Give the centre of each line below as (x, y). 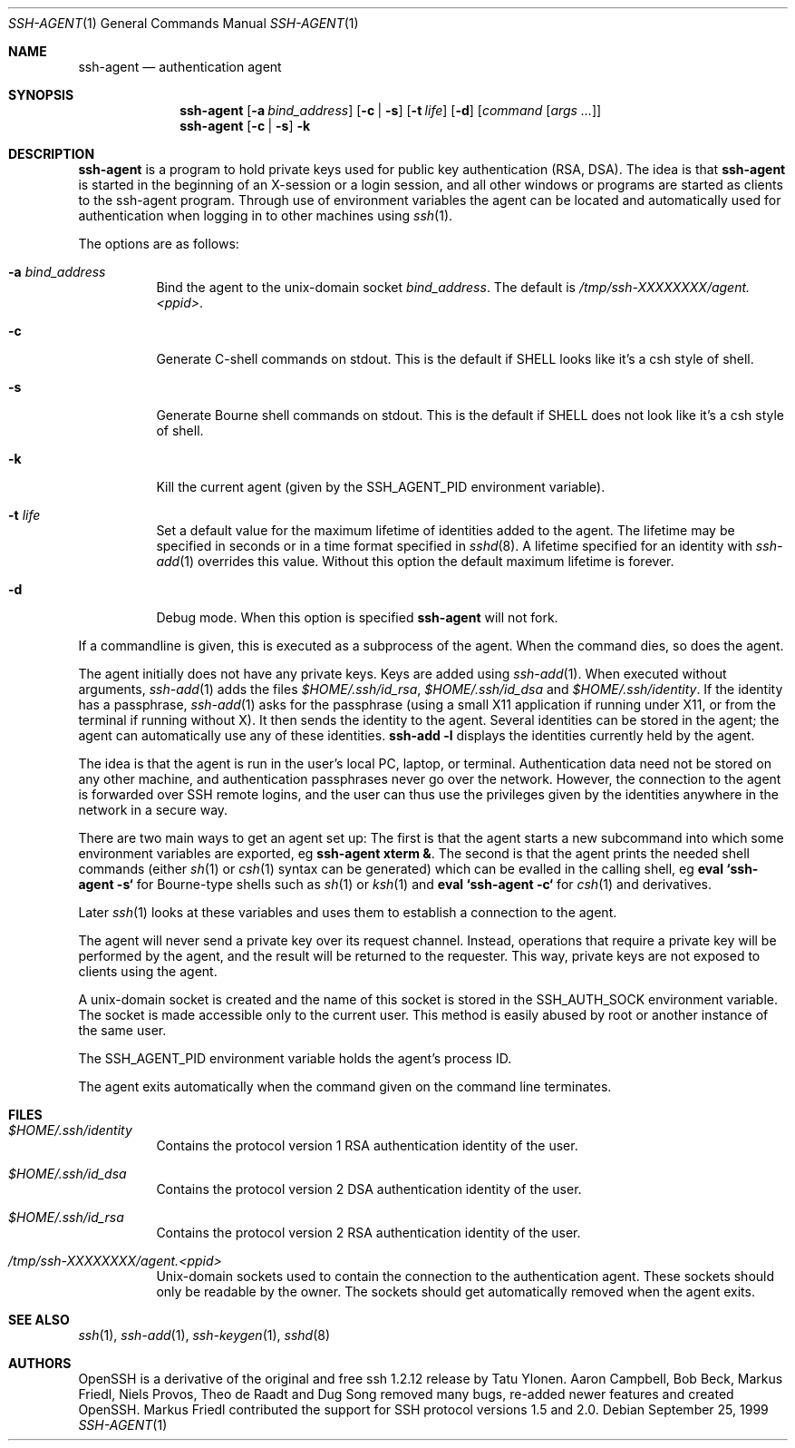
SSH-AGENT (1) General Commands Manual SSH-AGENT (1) (184, 23)
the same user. (122, 1030)
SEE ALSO (39, 1320)
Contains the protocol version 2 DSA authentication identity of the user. (369, 1189)
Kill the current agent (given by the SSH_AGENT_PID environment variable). (381, 487)
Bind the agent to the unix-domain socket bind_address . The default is (366, 287)
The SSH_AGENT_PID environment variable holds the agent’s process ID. (295, 1058)
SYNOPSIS (41, 95)
